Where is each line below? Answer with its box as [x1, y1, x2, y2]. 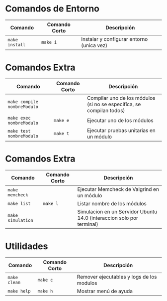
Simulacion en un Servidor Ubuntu [77, 208, 158, 215]
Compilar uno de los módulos [86, 94, 156, 101]
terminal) [77, 220, 98, 227]
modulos [77, 280, 97, 287]
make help [7, 288, 31, 294]
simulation [7, 217, 33, 223]
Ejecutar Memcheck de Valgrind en [77, 185, 159, 192]
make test [7, 128, 31, 134]
